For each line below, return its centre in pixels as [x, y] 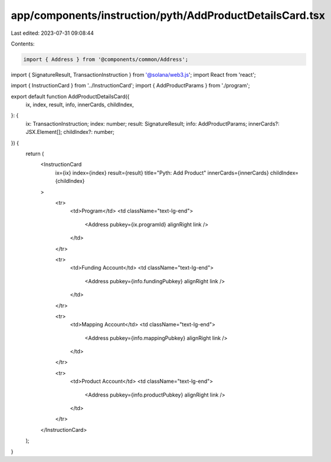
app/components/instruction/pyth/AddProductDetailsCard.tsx [168, 15]
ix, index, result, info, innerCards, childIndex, [80, 105]
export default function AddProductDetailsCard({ [70, 96]
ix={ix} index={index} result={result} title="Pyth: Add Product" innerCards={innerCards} [162, 173]
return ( [35, 154]
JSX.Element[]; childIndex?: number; [70, 132]
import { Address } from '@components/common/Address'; [106, 59]
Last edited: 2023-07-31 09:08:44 [53, 33]
